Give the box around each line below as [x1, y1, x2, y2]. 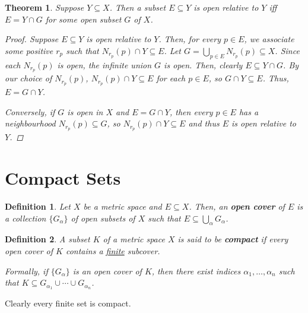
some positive [5, 44, 53, 56]
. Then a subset [109, 1, 166, 13]
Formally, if [5, 264, 48, 277]
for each [156, 72, 186, 84]
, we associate [244, 33, 294, 45]
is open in [67, 105, 103, 118]
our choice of [5, 72, 52, 84]
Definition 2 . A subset [5, 233, 90, 245]
